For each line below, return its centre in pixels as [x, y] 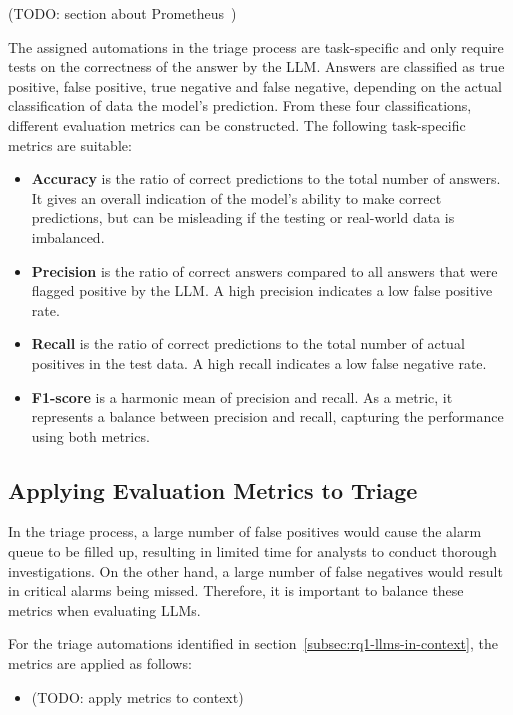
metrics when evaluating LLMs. [104, 609]
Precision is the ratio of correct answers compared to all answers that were [264, 270]
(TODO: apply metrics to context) [137, 696]
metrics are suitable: [70, 144]
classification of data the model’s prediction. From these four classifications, [240, 105]
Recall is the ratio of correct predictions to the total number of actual [248, 343]
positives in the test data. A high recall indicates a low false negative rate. [259, 362]
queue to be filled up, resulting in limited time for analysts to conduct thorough [252, 551]
